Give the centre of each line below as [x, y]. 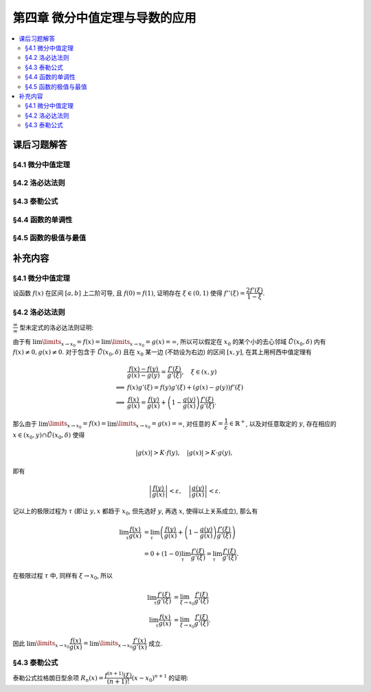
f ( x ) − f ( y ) [143, 369]
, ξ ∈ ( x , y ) [199, 372]
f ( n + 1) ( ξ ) [119, 674]
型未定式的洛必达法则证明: [57, 327]
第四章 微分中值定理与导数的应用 [104, 18]
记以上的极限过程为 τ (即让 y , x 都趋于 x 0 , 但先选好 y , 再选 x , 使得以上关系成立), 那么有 [135, 511]
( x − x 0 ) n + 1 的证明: [160, 678]
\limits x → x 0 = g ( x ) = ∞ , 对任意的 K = [170, 425]
